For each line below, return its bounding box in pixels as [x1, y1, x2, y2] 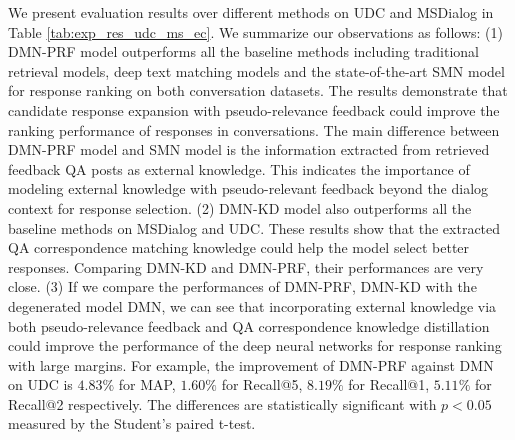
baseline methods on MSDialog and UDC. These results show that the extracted [8, 217, 501, 238]
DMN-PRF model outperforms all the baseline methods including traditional [8, 41, 479, 62]
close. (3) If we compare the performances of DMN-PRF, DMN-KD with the [8, 276, 477, 297]
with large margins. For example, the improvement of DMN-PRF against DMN [8, 354, 494, 375]
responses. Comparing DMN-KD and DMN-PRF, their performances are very [8, 256, 484, 277]
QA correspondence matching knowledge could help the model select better [8, 237, 470, 258]
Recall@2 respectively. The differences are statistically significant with [8, 393, 437, 414]
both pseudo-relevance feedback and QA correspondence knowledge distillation [8, 315, 490, 336]
